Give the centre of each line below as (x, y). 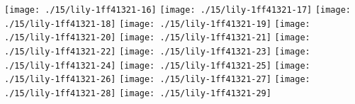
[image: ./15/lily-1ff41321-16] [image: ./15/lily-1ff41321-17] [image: (177, 10)
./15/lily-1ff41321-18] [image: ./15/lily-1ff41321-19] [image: (157, 24)
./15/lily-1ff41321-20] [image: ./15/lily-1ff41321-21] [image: (157, 38)
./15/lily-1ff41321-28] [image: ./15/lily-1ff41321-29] (138, 93)
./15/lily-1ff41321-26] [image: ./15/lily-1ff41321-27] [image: (157, 80)
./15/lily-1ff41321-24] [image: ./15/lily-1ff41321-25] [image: (157, 65)
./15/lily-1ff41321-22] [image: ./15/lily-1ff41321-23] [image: (157, 51)
